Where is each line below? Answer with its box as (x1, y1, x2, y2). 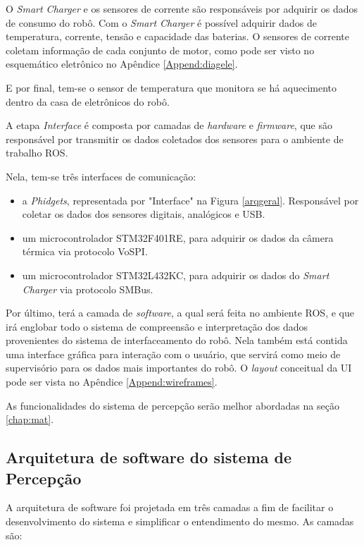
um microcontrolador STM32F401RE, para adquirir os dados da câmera (22, 230, 334, 245)
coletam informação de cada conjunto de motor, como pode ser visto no (6, 42, 315, 57)
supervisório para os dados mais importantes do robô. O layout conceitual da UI (6, 360, 352, 375)
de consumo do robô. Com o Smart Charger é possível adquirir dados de (6, 15, 317, 30)
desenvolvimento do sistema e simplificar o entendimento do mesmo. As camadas (6, 514, 354, 529)
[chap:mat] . (6, 412, 54, 427)
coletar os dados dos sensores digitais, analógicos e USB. (22, 207, 265, 221)
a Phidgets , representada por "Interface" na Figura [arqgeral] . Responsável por (22, 192, 359, 207)
